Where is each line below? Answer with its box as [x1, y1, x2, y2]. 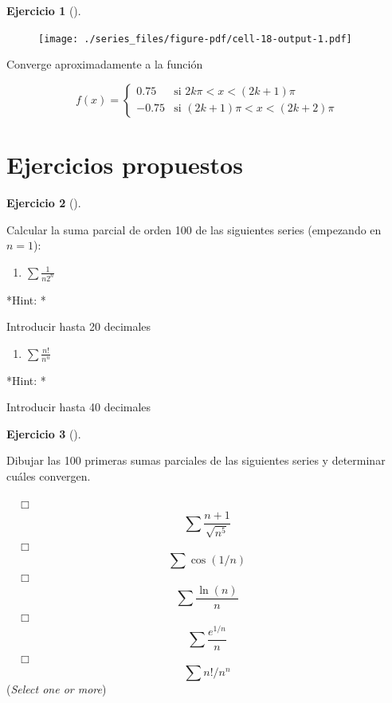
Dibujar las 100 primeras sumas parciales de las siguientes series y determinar [6, 452, 386, 469]
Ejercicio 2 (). [6, 194, 81, 210]
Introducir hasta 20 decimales [6, 318, 151, 335]
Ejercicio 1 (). [6, 2, 81, 18]
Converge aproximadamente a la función [6, 56, 203, 73]
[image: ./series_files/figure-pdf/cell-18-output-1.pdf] [38, 33, 352, 45]
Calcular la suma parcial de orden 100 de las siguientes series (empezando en [6, 221, 382, 238]
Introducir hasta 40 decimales [6, 399, 151, 415]
